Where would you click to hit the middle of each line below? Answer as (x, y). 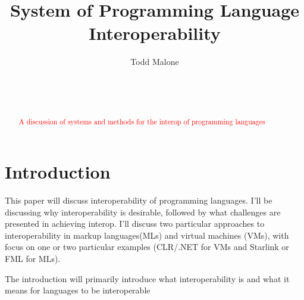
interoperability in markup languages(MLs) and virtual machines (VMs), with (147, 235)
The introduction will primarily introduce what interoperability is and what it (147, 278)
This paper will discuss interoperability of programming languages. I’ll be (139, 200)
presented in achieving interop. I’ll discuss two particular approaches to (135, 224)
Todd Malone (155, 62)
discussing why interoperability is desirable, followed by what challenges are (143, 212)
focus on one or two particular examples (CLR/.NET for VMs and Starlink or (147, 247)
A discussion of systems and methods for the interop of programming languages (142, 122)
